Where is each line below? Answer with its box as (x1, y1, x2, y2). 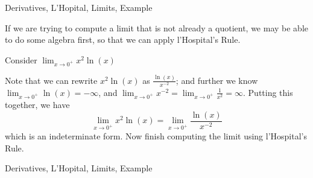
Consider (5, 53, 37, 66)
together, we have (5, 98, 70, 111)
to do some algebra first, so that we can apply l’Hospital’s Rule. (5, 33, 241, 46)
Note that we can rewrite (5, 74, 98, 86)
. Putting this (243, 86, 293, 98)
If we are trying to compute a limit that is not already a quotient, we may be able (5, 21, 308, 34)
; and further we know (175, 74, 258, 86)
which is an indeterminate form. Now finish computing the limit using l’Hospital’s (5, 129, 307, 142)
